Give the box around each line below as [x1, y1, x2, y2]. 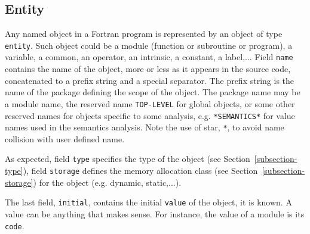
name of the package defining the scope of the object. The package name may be [5, 86, 300, 98]
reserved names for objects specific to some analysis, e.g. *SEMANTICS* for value [5, 109, 295, 121]
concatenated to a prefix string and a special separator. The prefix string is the [5, 74, 294, 86]
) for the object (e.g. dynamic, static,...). [33, 176, 182, 188]
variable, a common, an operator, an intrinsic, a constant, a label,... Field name [5, 51, 293, 63]
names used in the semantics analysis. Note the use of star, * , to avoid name [5, 121, 284, 133]
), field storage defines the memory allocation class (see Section [23, 164, 258, 177]
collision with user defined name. [5, 132, 125, 145]
